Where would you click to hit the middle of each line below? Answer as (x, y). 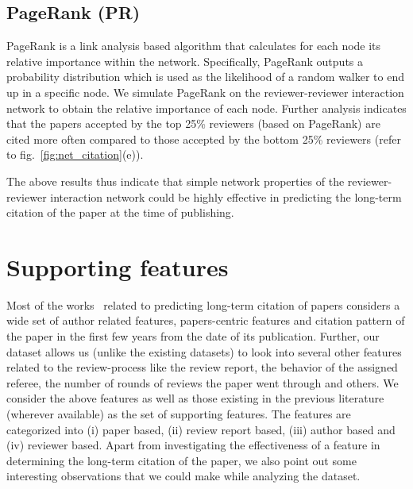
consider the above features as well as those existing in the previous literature (195, 398)
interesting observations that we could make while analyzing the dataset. (183, 476)
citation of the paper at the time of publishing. (120, 212)
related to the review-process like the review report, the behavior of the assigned (202, 367)
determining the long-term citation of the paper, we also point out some (181, 460)
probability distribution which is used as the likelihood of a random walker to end (206, 77)
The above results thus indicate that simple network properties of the (176, 181)
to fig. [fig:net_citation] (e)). (75, 154)
